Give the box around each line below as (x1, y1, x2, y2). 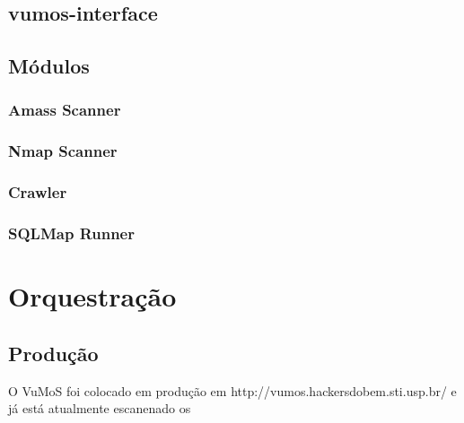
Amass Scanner (8, 99, 121, 121)
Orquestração (8, 278, 177, 315)
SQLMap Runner (8, 222, 135, 245)
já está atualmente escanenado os (8, 399, 191, 418)
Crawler (8, 181, 67, 203)
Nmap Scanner (8, 140, 118, 162)
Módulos (8, 52, 90, 80)
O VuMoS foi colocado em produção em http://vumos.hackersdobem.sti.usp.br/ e (8, 381, 457, 400)
